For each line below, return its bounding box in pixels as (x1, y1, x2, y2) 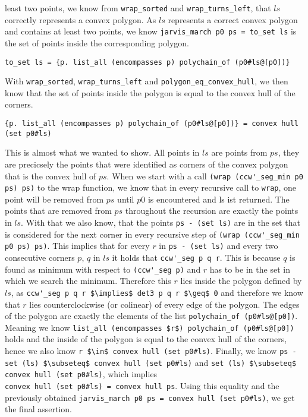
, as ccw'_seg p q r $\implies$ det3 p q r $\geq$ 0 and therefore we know (11, 286, 303, 298)
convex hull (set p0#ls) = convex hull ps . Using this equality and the (5, 380, 279, 391)
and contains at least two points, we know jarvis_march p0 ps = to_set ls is (5, 25, 297, 37)
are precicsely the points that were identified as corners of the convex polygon (5, 157, 288, 170)
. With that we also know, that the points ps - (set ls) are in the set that (21, 216, 300, 228)
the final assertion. (5, 403, 72, 415)
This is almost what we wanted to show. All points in (5, 146, 200, 159)
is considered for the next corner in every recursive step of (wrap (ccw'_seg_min (5, 228, 300, 240)
